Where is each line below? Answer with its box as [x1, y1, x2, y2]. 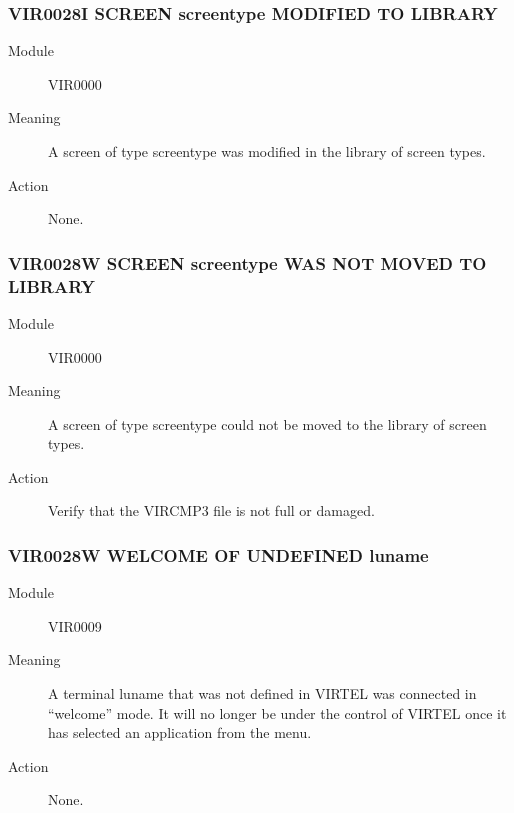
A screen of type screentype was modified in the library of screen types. [48, 141, 486, 161]
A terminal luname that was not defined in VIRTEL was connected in [48, 683, 477, 704]
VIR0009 [48, 615, 102, 636]
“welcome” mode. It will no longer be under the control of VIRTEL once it [48, 702, 507, 723]
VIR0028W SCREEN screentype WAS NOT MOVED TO [8, 250, 487, 275]
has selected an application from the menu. [48, 722, 312, 743]
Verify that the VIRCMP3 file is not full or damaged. [48, 500, 375, 521]
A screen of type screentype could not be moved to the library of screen [48, 413, 487, 434]
